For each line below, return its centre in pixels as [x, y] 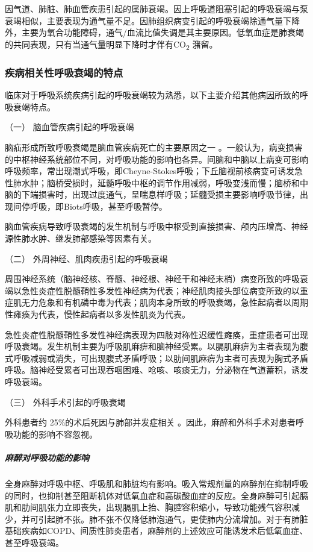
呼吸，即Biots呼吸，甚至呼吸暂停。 [98, 206]
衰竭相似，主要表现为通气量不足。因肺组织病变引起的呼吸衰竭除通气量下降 [152, 20]
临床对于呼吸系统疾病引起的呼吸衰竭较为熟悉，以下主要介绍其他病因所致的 [152, 95]
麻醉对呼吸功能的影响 [47, 457]
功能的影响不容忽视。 [55, 434]
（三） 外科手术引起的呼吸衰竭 [65, 402]
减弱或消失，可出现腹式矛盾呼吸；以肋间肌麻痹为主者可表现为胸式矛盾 [169, 358]
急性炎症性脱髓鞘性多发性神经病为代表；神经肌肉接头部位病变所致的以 [160, 290]
